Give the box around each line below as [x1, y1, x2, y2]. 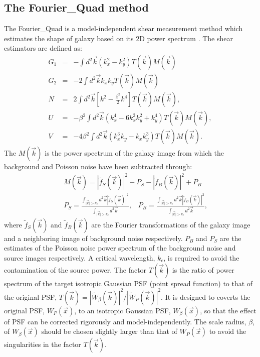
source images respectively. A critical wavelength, [4, 252, 155, 263]
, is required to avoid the [163, 252, 239, 263]
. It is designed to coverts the [161, 291, 250, 302]
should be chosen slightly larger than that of [41, 326, 177, 336]
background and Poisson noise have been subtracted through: [4, 161, 192, 172]
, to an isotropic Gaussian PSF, [74, 305, 171, 315]
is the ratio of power [172, 264, 234, 275]
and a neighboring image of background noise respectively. [4, 232, 183, 243]
